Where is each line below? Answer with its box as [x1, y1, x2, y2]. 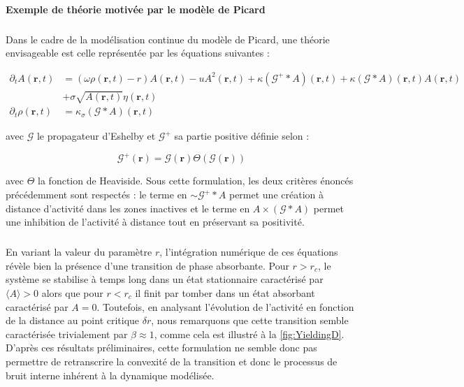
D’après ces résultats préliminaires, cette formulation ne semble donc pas [6, 340, 317, 355]
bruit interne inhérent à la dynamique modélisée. [6, 367, 215, 382]
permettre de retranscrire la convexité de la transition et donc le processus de [6, 353, 338, 368]
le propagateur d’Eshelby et [36, 129, 156, 143]
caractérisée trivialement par [6, 326, 128, 341]
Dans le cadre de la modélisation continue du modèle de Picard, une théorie [6, 31, 330, 46]
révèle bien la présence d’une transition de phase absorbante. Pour [6, 258, 289, 272]
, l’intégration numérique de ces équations [159, 244, 338, 259]
